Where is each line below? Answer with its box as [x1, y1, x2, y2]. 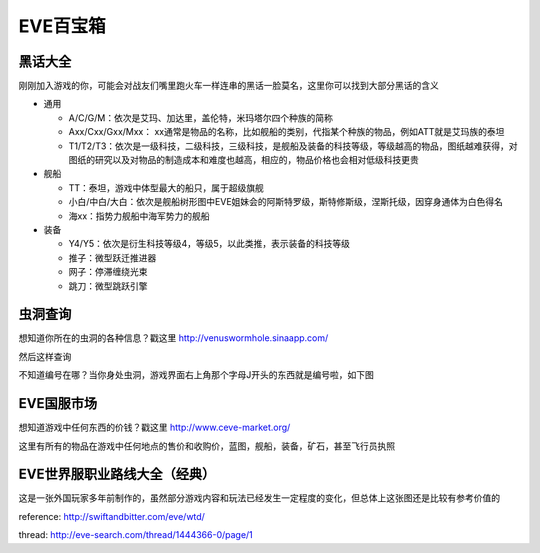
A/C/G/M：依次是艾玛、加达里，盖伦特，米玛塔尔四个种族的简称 [68, 111, 334, 124]
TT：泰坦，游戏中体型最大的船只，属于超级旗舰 [68, 181, 265, 194]
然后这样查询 [18, 350, 72, 362]
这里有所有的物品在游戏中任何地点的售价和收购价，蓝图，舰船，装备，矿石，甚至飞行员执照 [18, 440, 395, 452]
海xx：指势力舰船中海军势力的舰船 [68, 210, 210, 222]
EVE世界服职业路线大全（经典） [18, 466, 216, 483]
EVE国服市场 [18, 395, 98, 412]
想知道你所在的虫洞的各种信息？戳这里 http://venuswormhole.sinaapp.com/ [18, 332, 329, 344]
